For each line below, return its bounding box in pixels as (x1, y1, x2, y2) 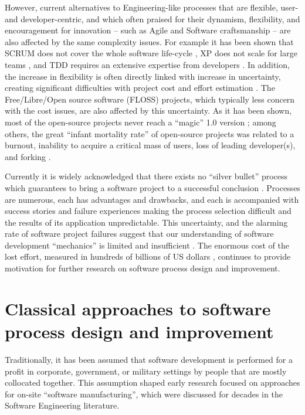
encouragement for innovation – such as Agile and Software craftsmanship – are (5, 24, 291, 36)
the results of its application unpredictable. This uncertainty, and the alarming (5, 216, 288, 228)
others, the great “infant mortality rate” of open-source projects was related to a (5, 127, 294, 140)
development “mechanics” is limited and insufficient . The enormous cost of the (5, 239, 289, 251)
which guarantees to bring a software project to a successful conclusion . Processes (5, 181, 300, 193)
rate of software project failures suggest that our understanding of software (5, 227, 274, 240)
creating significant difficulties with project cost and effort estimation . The (5, 81, 275, 94)
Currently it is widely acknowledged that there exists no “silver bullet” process (5, 170, 288, 182)
